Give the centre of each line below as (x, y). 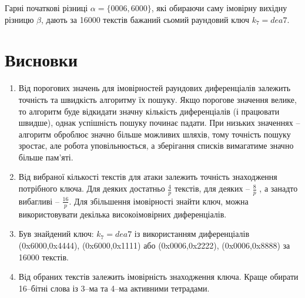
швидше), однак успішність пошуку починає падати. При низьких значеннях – (159, 123)
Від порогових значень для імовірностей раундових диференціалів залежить (155, 88)
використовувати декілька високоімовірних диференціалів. (123, 214)
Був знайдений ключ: (56, 234)
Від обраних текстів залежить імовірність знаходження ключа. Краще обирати (158, 277)
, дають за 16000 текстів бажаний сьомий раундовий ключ (145, 19)
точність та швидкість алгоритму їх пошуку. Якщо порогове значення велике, (157, 99)
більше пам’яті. (46, 157)
